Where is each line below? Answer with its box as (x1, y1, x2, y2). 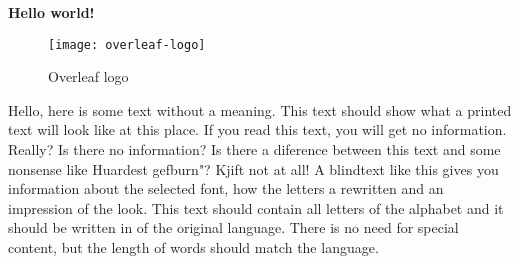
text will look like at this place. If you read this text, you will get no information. (8, 119, 507, 140)
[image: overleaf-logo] (48, 37, 206, 52)
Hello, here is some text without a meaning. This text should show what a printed (8, 99, 512, 120)
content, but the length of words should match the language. (8, 237, 379, 257)
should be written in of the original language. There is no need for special (8, 217, 459, 238)
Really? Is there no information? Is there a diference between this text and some (8, 139, 501, 160)
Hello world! (8, 2, 95, 22)
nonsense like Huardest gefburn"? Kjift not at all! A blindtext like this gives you (8, 158, 499, 179)
